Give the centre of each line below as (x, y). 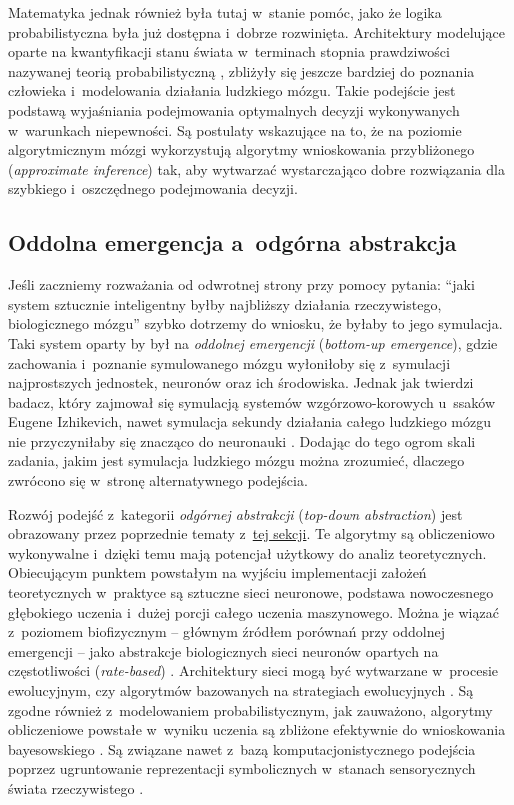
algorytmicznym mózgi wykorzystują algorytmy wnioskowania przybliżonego (241, 149)
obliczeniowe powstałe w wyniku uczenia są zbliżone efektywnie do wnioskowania (257, 729)
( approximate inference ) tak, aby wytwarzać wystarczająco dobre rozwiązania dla (256, 168)
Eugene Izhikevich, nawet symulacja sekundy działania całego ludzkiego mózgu (250, 421)
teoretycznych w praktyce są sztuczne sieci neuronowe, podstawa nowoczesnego (251, 592)
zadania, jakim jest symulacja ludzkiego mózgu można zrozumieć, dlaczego (236, 460)
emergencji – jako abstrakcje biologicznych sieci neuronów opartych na (223, 650)
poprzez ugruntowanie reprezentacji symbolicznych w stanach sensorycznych (242, 768)
